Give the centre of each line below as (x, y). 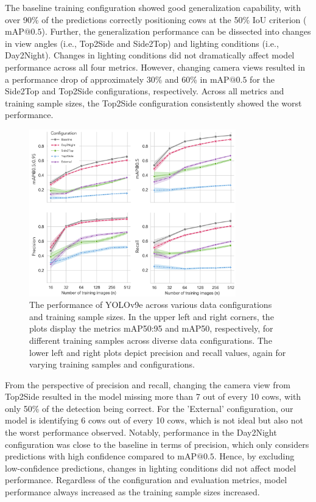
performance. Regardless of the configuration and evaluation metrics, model (146, 480)
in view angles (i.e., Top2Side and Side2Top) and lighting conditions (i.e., (142, 43)
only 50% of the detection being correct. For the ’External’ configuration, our (149, 408)
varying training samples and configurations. (112, 364)
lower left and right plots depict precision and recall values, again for (158, 352)
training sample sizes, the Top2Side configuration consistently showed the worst (153, 103)
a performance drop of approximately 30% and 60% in (106, 79)
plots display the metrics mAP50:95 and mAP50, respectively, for (151, 328)
